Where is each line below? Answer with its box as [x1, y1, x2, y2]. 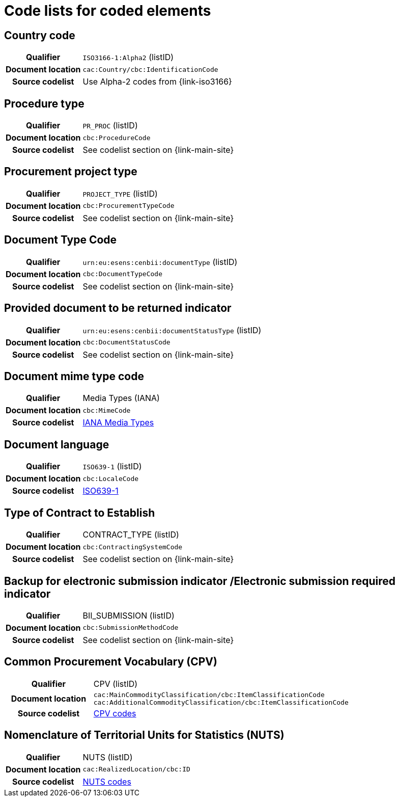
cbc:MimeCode [82, 406, 131, 414]
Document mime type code [4, 369, 144, 383]
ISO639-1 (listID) [82, 461, 142, 472]
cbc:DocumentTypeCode [82, 270, 163, 278]
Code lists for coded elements [4, 2, 211, 19]
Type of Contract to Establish [4, 506, 155, 519]
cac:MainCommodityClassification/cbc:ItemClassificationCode [93, 690, 325, 699]
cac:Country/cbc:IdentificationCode [82, 65, 218, 73]
